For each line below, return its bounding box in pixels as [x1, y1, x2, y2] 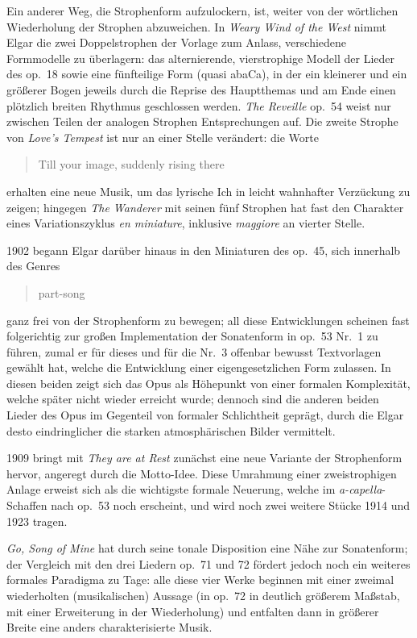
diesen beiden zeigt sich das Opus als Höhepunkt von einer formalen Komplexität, [6, 374, 411, 391]
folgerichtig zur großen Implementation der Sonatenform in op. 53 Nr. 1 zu [6, 327, 378, 344]
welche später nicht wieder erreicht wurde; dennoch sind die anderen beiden [6, 390, 379, 407]
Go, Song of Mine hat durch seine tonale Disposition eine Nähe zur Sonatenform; [6, 540, 408, 557]
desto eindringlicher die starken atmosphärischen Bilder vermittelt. [6, 422, 336, 439]
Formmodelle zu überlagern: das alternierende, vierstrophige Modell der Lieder [6, 49, 394, 66]
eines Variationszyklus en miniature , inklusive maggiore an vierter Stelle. [6, 215, 365, 231]
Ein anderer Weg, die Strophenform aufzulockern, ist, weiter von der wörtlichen [6, 2, 398, 19]
